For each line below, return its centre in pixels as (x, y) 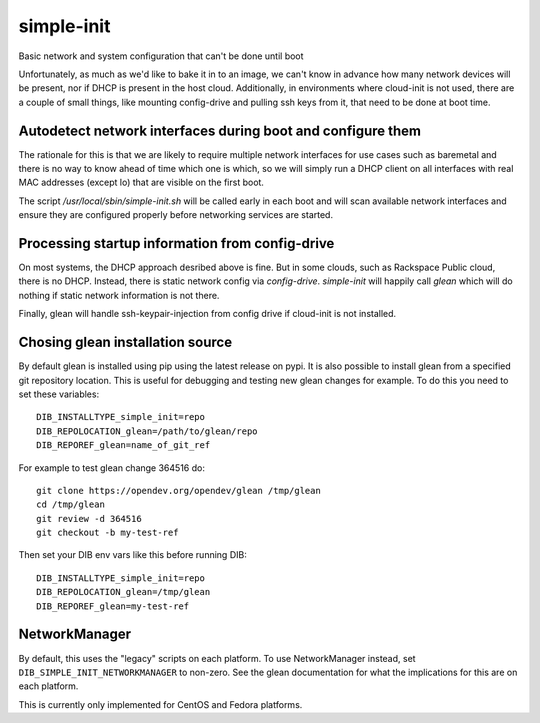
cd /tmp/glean (70, 504)
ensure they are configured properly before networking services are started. (176, 215)
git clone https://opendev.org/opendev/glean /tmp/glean (179, 490)
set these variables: (59, 394)
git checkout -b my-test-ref (107, 533)
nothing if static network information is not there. (119, 295)
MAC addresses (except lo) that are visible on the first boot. (141, 182)
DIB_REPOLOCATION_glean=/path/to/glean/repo (147, 431)
